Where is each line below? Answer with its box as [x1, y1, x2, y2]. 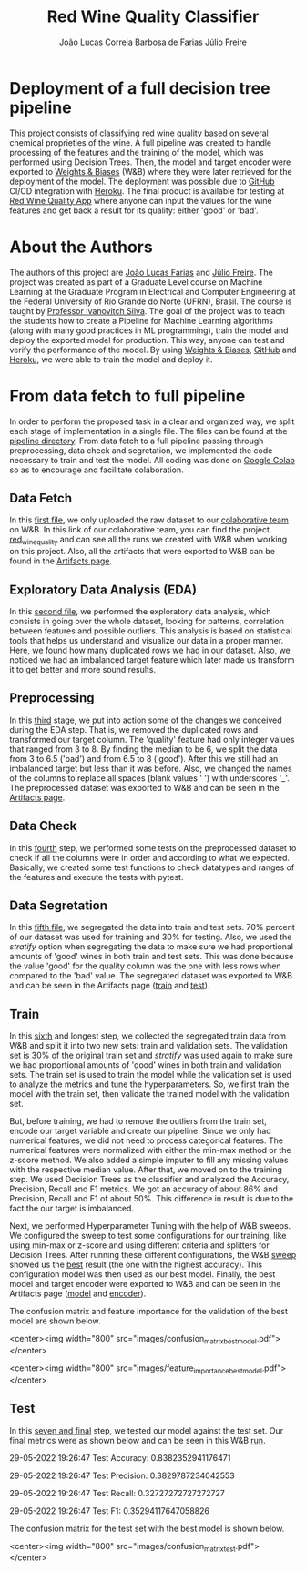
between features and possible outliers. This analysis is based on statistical [9, 625, 293, 636]
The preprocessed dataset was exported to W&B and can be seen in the [9, 782, 280, 793]
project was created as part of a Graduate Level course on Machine [9, 276, 263, 288]
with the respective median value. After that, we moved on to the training [9, 1164, 282, 1175]
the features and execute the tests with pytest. [9, 871, 184, 882]
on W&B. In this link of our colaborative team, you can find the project [9, 524, 270, 535]
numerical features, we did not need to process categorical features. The [9, 1135, 284, 1146]
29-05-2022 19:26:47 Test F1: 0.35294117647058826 [9, 1505, 209, 1516]
